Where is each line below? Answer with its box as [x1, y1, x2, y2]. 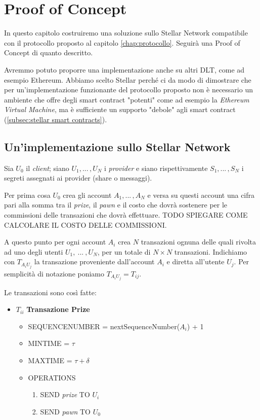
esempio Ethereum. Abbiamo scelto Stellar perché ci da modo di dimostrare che [4, 74, 251, 85]
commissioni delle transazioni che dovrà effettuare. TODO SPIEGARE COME [4, 209, 248, 220]
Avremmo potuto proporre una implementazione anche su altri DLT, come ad [4, 64, 245, 75]
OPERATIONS [28, 372, 76, 382]
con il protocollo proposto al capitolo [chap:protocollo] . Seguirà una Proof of [4, 37, 240, 48]
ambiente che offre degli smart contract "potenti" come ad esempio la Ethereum [4, 94, 249, 104]
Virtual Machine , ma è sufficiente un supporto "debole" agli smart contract [4, 104, 236, 115]
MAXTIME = [28, 355, 72, 365]
